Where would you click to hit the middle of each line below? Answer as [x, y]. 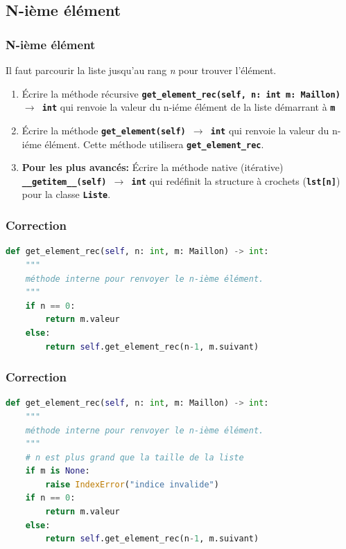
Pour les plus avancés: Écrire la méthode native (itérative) [153, 167]
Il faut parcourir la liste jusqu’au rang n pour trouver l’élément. [141, 70]
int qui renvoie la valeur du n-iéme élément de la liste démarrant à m [189, 107]
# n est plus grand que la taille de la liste [135, 457]
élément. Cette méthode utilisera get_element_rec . [154, 144]
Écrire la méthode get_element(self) [104, 130]
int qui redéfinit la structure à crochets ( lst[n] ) [236, 180]
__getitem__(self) [64, 182]
